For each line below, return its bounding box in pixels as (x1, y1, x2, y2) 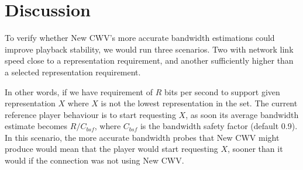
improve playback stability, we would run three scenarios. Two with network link (5, 43, 294, 55)
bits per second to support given (164, 85, 280, 98)
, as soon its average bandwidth (185, 108, 299, 120)
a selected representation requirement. (5, 65, 141, 78)
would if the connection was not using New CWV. (5, 154, 184, 166)
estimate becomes (5, 120, 68, 132)
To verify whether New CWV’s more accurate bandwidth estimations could (5, 32, 275, 44)
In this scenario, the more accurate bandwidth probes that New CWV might (5, 131, 280, 143)
